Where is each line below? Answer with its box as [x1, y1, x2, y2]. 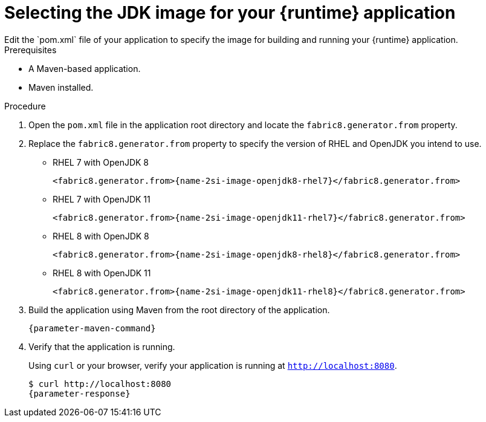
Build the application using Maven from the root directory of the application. [28, 304, 330, 315]
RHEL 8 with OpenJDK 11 [53, 267, 151, 278]
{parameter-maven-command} [28, 323, 156, 333]
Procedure [4, 100, 46, 111]
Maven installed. [28, 82, 94, 93]
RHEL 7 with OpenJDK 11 [53, 193, 151, 204]
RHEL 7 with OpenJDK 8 [53, 157, 149, 167]
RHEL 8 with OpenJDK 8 [53, 230, 149, 241]
